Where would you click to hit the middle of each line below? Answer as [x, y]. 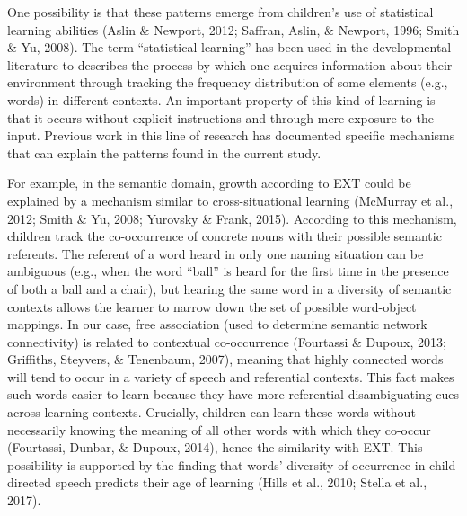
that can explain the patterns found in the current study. [164, 152]
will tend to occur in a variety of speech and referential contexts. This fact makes [231, 376]
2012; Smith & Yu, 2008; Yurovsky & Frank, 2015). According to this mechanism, [232, 218]
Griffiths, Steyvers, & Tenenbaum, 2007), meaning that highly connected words [225, 359]
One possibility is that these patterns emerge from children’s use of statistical [220, 12]
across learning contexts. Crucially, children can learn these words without [211, 412]
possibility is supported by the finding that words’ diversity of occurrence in [216, 464]
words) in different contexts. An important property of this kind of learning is [221, 99]
